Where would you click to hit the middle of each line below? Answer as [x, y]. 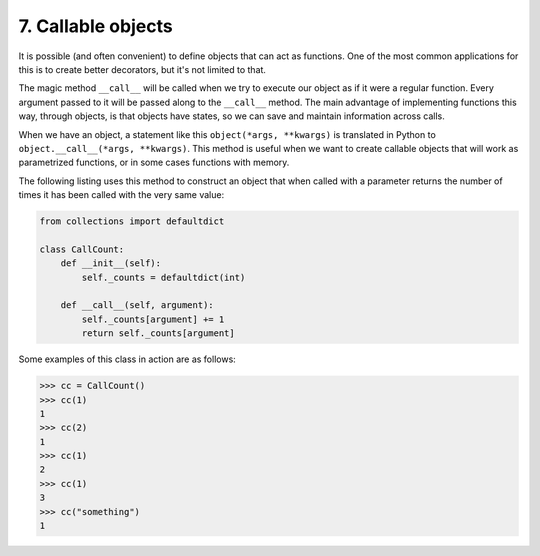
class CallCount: [82, 249]
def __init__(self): [111, 263]
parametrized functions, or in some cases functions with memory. [154, 162]
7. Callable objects [96, 26]
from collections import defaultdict [132, 221]
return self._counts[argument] [158, 333]
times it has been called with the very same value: [121, 195]
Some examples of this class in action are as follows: [127, 359]
